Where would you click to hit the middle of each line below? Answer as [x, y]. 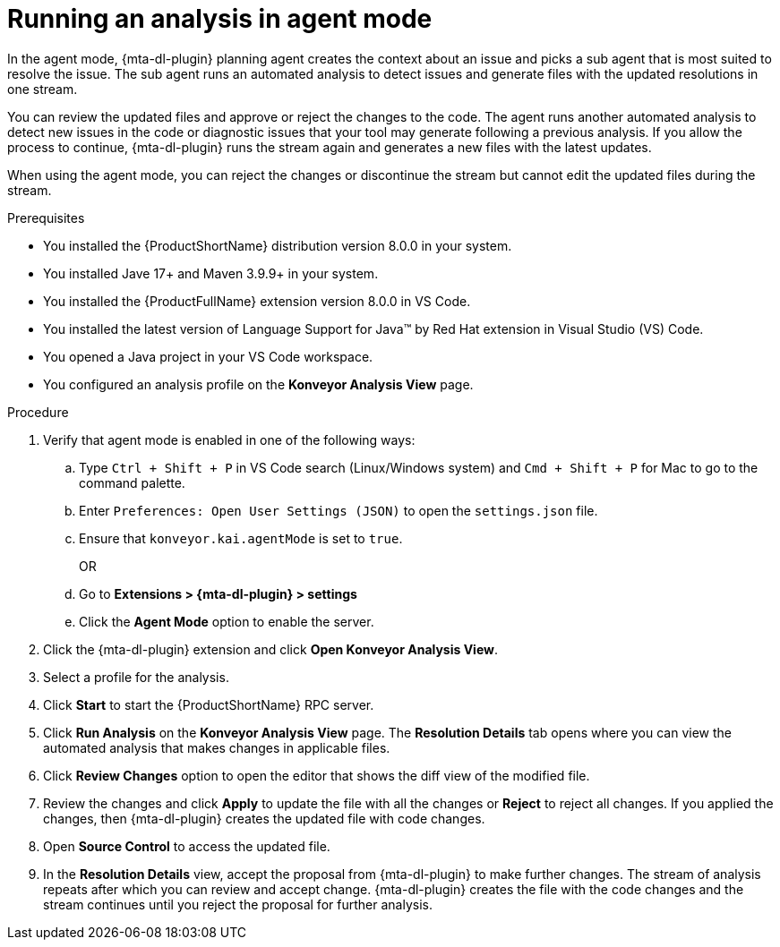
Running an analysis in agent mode [220, 19]
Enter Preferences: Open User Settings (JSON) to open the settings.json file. [339, 510]
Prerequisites [46, 218]
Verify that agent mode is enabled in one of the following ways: [229, 439]
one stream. [43, 89]
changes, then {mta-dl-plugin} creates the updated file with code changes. [264, 818]
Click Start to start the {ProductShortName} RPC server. [209, 704]
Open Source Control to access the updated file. [187, 846]
